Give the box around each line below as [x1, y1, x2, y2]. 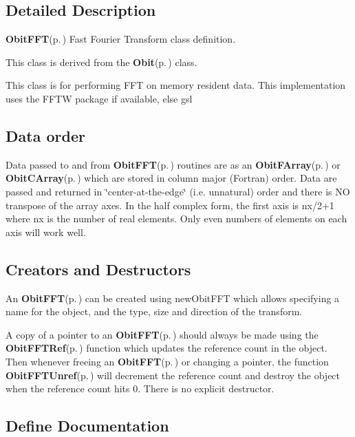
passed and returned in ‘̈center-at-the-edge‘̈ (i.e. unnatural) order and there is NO [6, 184, 350, 198]
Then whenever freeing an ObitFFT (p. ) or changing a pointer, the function [6, 354, 329, 368]
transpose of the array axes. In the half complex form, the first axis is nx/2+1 [6, 198, 334, 212]
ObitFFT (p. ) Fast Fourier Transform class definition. [6, 32, 236, 46]
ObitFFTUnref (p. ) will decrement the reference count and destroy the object [6, 367, 341, 382]
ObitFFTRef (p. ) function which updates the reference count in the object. [6, 341, 327, 355]
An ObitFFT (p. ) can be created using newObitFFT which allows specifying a [6, 290, 340, 305]
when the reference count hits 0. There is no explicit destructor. [6, 381, 275, 396]
